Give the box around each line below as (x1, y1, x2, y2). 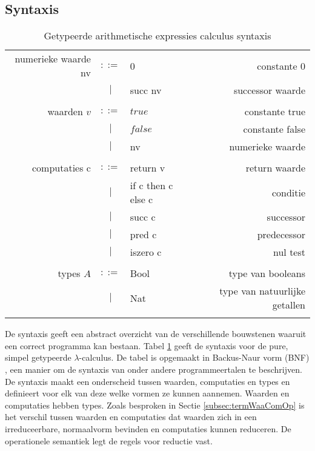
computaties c (31, 161, 91, 175)
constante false (243, 122, 305, 136)
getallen (272, 298, 305, 312)
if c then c (130, 178, 173, 193)
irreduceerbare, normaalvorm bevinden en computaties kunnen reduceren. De (5, 422, 291, 435)
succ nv (130, 83, 162, 98)
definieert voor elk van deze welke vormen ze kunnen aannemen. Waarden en (5, 387, 290, 399)
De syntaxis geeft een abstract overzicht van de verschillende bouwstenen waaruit (5, 327, 307, 340)
